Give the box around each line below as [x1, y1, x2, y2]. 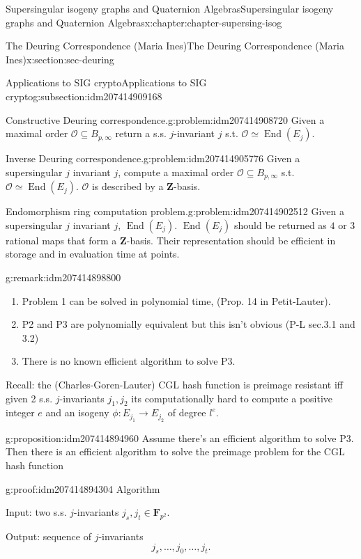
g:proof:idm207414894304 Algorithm [6, 481, 160, 496]
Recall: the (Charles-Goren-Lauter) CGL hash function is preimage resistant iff [6, 377, 343, 391]
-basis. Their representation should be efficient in [126, 233, 336, 247]
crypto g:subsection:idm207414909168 [6, 88, 162, 103]
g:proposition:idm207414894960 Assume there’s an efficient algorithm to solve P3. [6, 430, 354, 445]
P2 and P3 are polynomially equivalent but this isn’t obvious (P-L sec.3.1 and [22, 317, 355, 331]
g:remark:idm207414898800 [6, 269, 121, 284]
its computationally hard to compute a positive [131, 391, 333, 405]
